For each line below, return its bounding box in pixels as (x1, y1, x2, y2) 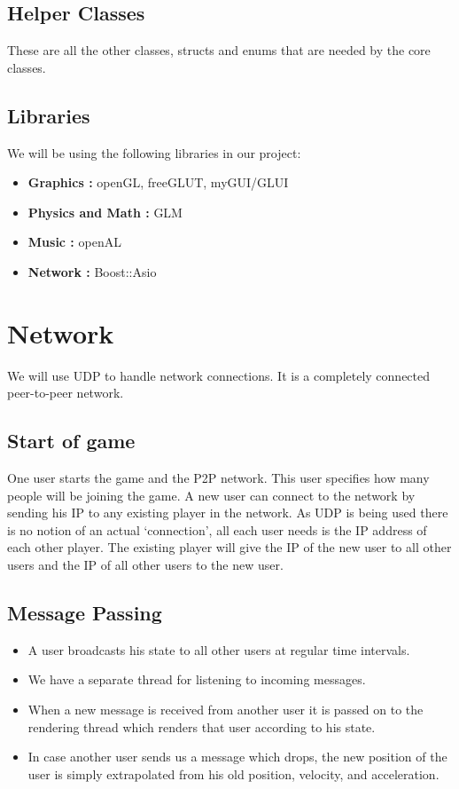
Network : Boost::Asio (27, 262, 157, 280)
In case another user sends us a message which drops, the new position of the (27, 747, 447, 766)
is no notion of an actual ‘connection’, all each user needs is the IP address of (7, 520, 427, 539)
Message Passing (7, 599, 162, 627)
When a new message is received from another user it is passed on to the (27, 700, 424, 719)
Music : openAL (27, 233, 121, 251)
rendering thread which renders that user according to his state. (27, 717, 376, 736)
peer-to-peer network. (7, 383, 124, 402)
